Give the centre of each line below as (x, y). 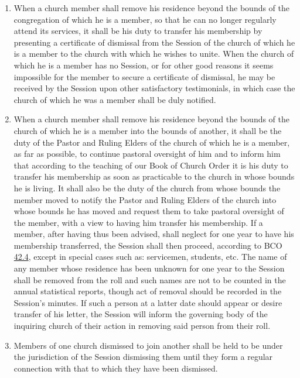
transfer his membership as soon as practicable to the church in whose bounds (154, 176)
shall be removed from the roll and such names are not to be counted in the (150, 279)
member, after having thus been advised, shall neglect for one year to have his (154, 234)
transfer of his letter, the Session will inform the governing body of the (141, 314)
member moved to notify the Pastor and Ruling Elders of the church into (145, 199)
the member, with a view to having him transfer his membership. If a (138, 222)
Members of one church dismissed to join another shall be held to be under (148, 345)
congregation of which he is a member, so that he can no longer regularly (145, 19)
